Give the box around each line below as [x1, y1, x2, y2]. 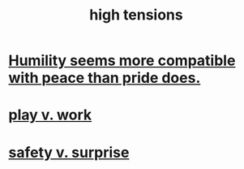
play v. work [8, 106, 92, 124]
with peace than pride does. [8, 69, 201, 87]
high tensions [88, 6, 184, 24]
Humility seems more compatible [8, 51, 236, 70]
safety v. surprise [8, 143, 130, 162]
